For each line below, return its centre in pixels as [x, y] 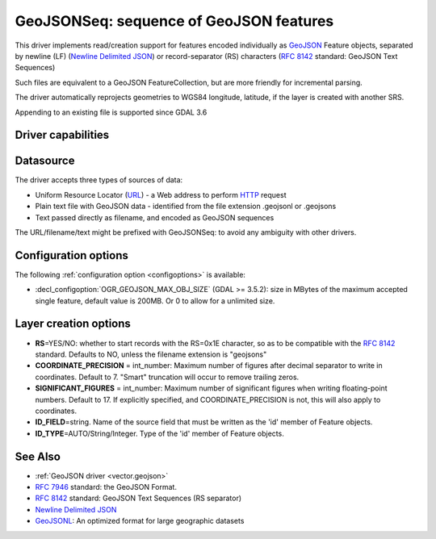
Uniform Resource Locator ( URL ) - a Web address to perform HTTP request [161, 194]
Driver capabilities [62, 135]
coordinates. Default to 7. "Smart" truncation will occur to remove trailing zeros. [167, 377]
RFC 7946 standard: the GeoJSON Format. [106, 487]
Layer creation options [73, 324]
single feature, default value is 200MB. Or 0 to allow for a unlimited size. [155, 301]
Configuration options [72, 255]
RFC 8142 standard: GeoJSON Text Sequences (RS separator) [138, 498]
